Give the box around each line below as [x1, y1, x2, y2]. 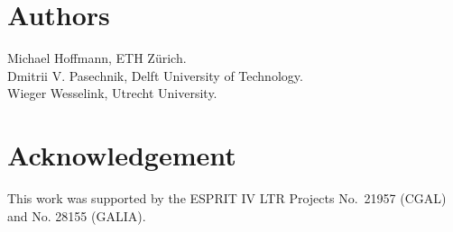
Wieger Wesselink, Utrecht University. [7, 84, 217, 103]
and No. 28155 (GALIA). [7, 206, 146, 225]
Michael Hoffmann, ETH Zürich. [7, 49, 187, 67]
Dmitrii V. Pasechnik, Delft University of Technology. [7, 66, 303, 85]
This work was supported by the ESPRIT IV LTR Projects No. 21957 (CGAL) [7, 189, 447, 208]
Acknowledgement [7, 137, 236, 174]
